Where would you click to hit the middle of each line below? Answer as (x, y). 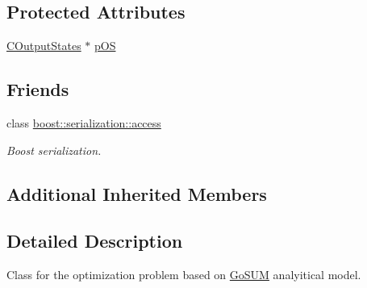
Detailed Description (95, 241)
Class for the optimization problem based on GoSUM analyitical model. (184, 275)
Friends (38, 89)
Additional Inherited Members (137, 193)
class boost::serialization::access (84, 123)
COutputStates (44, 46)
